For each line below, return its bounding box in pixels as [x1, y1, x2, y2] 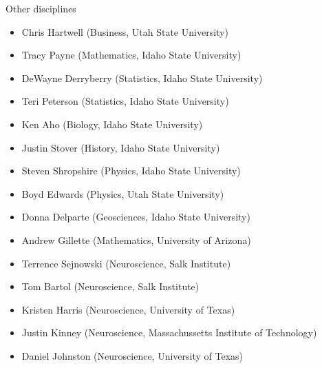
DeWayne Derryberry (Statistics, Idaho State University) [21, 70, 263, 85]
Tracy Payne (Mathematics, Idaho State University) [21, 48, 241, 62]
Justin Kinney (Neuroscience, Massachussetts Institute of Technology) [21, 325, 317, 340]
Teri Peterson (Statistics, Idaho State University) [21, 94, 229, 108]
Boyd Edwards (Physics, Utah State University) [21, 186, 224, 201]
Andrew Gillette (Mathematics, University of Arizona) [21, 232, 251, 247]
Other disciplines [6, 1, 76, 15]
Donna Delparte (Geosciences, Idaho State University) [21, 209, 250, 224]
